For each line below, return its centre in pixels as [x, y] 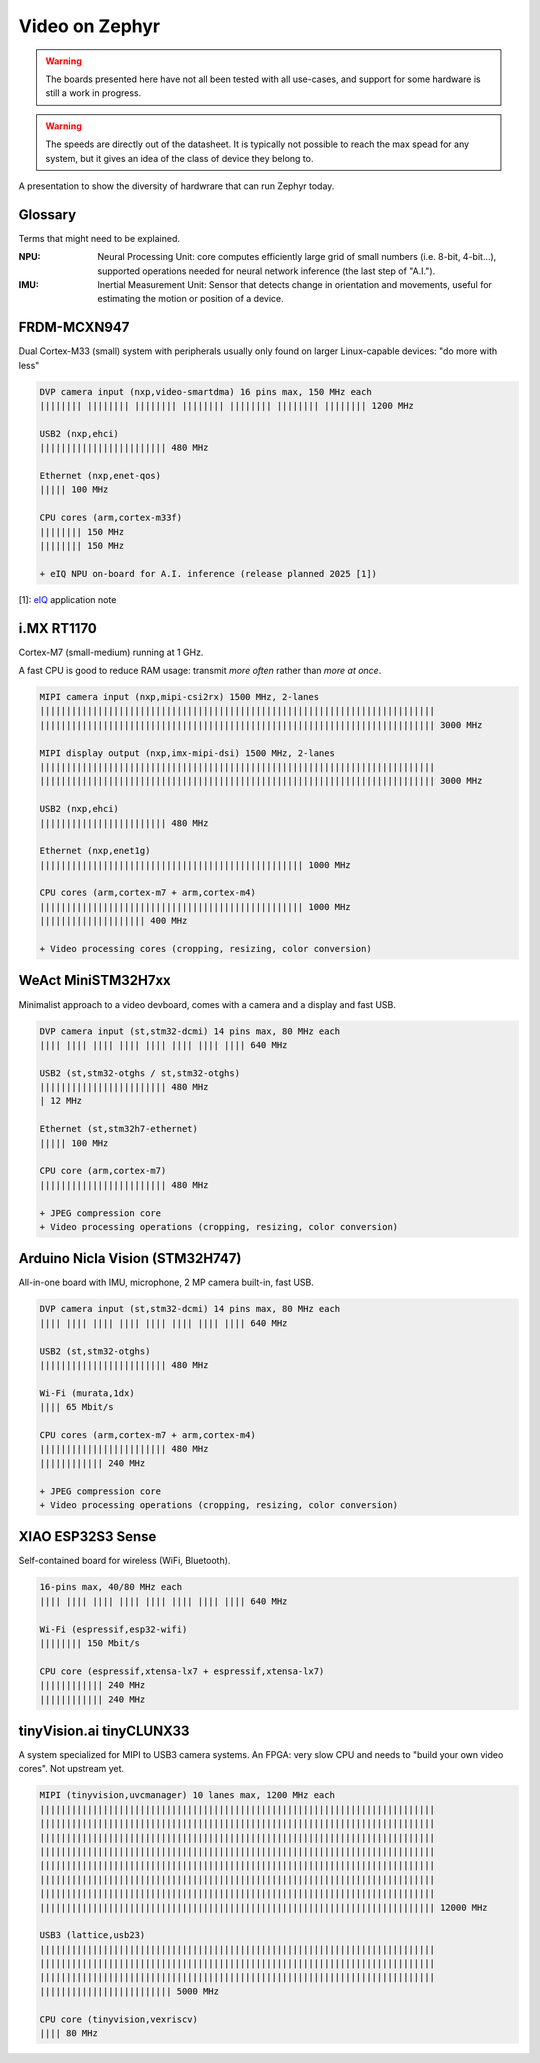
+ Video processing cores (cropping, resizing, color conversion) [205, 949]
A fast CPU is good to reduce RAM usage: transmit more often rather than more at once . [200, 670]
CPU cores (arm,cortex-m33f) [111, 518]
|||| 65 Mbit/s [76, 1407]
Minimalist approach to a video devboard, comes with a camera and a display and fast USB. [207, 1004]
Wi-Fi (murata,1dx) [87, 1393]
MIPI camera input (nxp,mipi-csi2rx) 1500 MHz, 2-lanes [179, 696]
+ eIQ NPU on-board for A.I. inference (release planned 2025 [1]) [208, 573]
